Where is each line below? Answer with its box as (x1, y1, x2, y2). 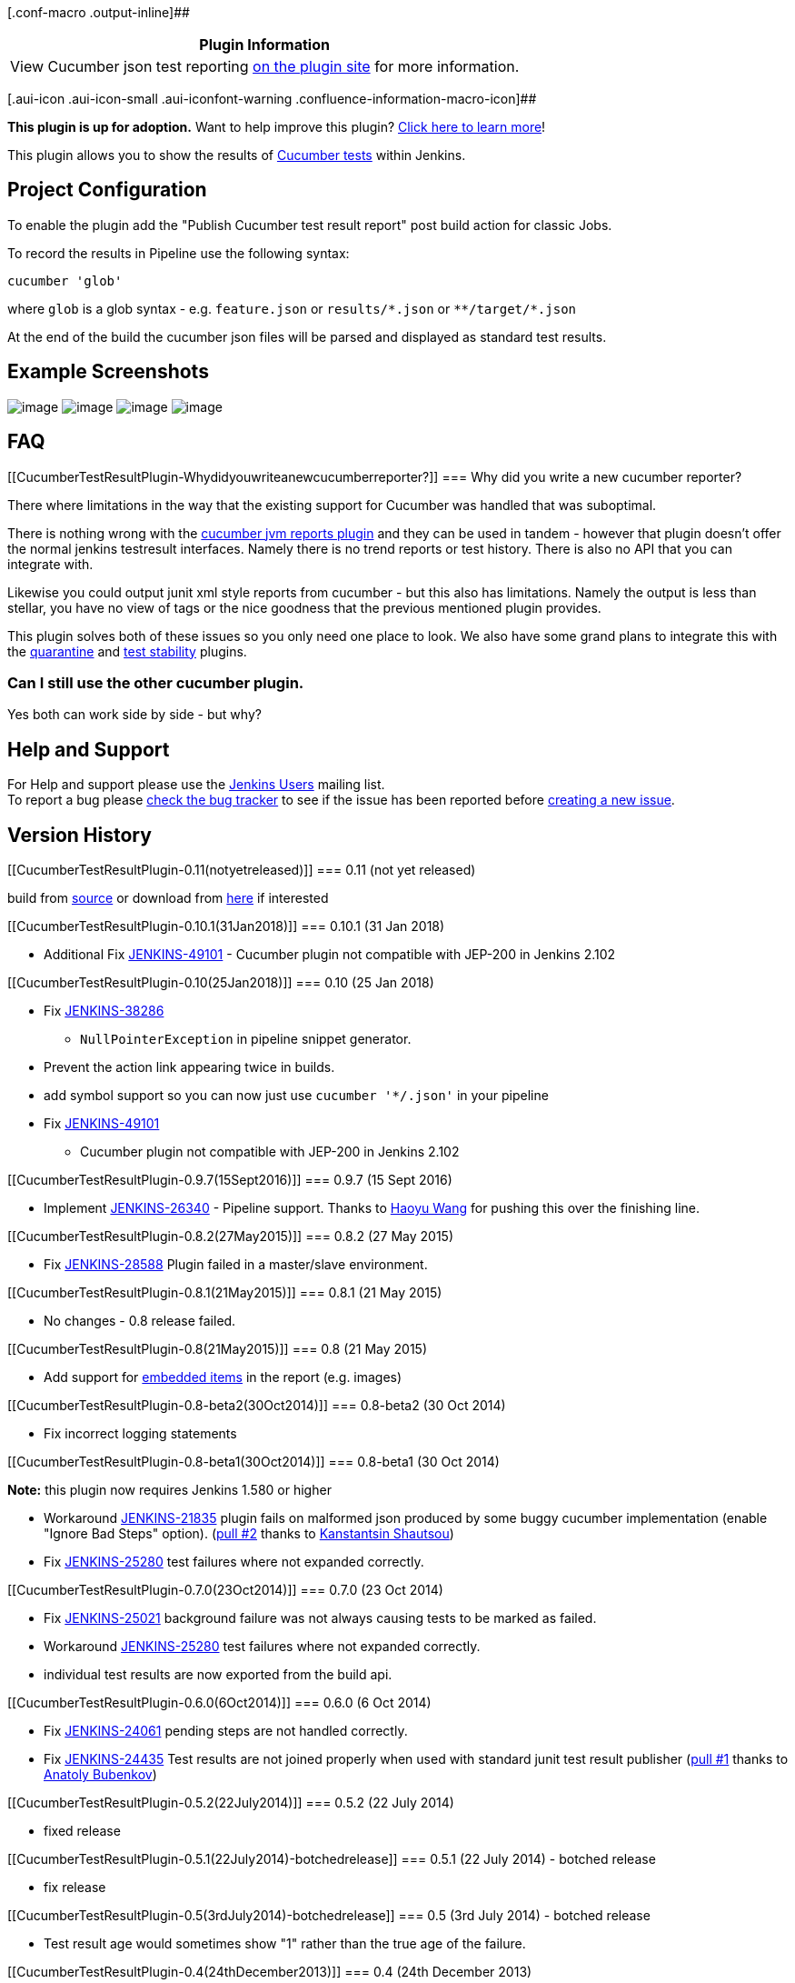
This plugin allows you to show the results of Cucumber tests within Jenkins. (7, 147, 466, 163)
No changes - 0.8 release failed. (44, 1312, 236, 1328)
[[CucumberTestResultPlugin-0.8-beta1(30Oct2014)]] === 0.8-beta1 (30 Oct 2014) (7, 1453, 500, 1469)
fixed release (44, 1822, 121, 1838)
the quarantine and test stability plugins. (7, 643, 247, 659)
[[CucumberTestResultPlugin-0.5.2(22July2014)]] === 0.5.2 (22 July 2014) (7, 1794, 454, 1810)
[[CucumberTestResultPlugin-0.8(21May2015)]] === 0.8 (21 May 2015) (7, 1340, 428, 1357)
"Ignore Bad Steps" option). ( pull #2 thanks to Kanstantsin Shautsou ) (44, 1525, 454, 1541)
